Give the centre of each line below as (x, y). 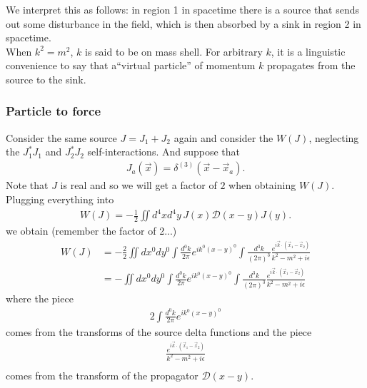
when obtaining (262, 185)
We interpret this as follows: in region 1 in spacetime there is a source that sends (183, 9)
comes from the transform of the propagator (102, 376)
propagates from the (311, 65)
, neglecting (334, 137)
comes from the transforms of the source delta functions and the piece (159, 331)
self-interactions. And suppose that (164, 152)
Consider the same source (61, 137)
